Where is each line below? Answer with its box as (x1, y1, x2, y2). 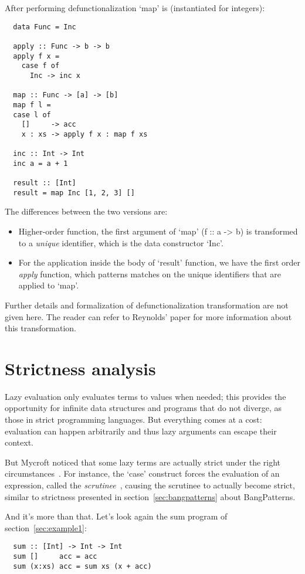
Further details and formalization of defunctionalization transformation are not (5, 298, 289, 311)
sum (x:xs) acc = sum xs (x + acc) (13, 562, 152, 570)
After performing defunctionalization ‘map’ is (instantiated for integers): (5, 2, 265, 13)
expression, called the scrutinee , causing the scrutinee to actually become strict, (5, 479, 295, 491)
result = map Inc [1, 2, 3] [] (13, 188, 135, 197)
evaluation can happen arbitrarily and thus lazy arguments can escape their (5, 424, 277, 437)
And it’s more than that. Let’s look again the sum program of (5, 510, 228, 522)
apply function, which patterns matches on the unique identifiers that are (18, 267, 281, 280)
